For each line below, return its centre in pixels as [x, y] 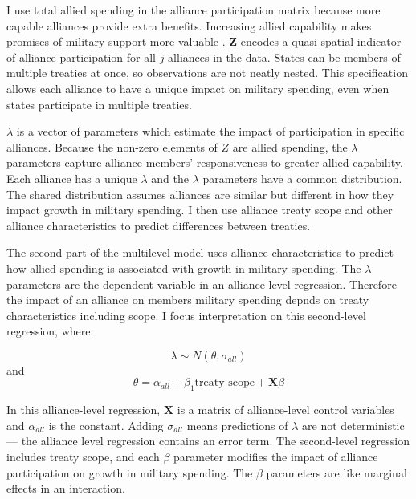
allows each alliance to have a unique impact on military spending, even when [198, 88]
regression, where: [50, 331]
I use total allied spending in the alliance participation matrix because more [194, 10]
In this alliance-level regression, [84, 410]
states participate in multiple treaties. [99, 104]
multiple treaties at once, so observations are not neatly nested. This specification [207, 73]
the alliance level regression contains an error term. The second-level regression [215, 441]
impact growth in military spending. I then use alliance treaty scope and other [200, 210]
